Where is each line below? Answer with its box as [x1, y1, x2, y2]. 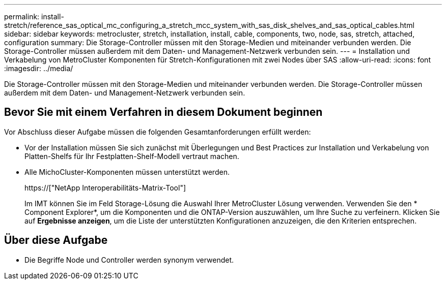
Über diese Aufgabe [4, 234, 108, 247]
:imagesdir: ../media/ [4, 64, 73, 73]
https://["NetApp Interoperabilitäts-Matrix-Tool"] [24, 183, 186, 192]
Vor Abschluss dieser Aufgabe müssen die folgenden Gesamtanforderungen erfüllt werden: [4, 127, 311, 136]
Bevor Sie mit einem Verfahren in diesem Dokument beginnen [4, 106, 323, 119]
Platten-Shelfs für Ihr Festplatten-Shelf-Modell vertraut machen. [24, 151, 239, 161]
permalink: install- [4, 12, 64, 21]
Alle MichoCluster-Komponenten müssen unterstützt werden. [24, 167, 230, 176]
